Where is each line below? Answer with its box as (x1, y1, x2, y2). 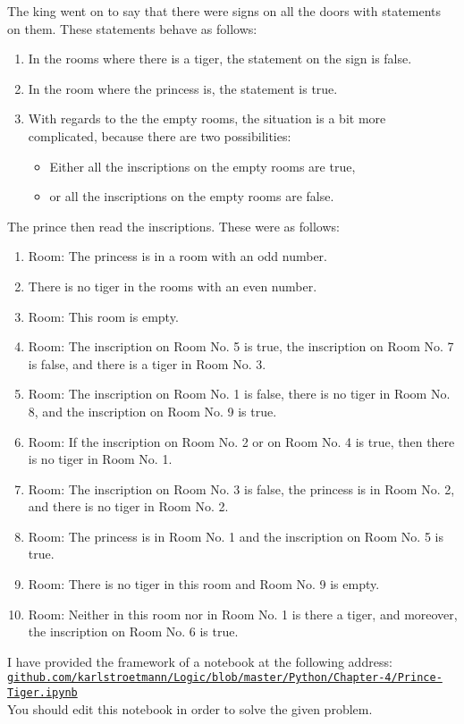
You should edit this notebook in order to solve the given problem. (7, 699, 373, 718)
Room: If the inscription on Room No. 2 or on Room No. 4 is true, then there (28, 432, 455, 450)
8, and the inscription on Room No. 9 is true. (28, 401, 277, 420)
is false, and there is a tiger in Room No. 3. (28, 354, 266, 373)
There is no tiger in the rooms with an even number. (28, 276, 317, 295)
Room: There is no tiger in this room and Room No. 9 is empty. (28, 575, 380, 594)
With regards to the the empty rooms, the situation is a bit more (28, 109, 386, 128)
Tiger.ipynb (7, 686, 78, 700)
